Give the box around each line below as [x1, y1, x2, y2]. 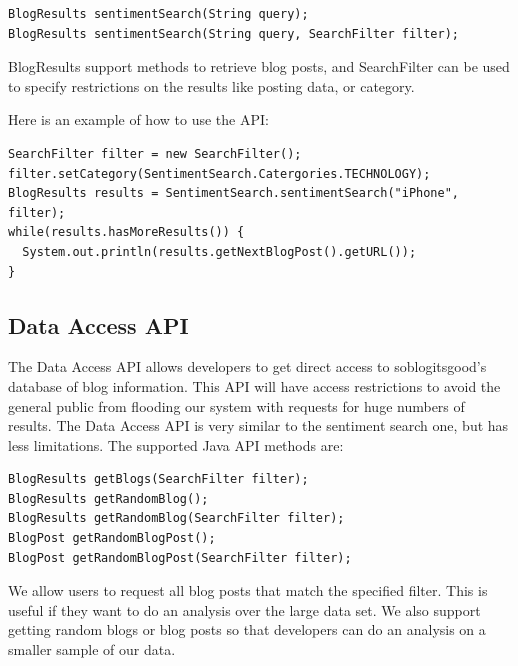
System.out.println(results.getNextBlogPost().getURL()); [22, 244, 417, 259]
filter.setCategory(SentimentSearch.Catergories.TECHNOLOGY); [8, 166, 431, 181]
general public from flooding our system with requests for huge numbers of [8, 395, 465, 416]
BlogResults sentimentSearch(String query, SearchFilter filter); [8, 26, 460, 41]
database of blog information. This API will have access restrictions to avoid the [8, 375, 501, 396]
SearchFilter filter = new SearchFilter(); [8, 146, 302, 161]
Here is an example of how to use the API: [8, 109, 269, 130]
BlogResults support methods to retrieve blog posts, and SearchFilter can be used [8, 56, 510, 77]
